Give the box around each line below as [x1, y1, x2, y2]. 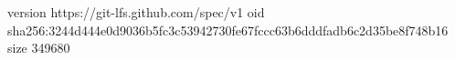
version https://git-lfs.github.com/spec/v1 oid [7, 3, 265, 21]
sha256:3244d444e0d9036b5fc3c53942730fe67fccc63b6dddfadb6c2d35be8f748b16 [7, 20, 449, 39]
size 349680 [7, 38, 70, 57]
